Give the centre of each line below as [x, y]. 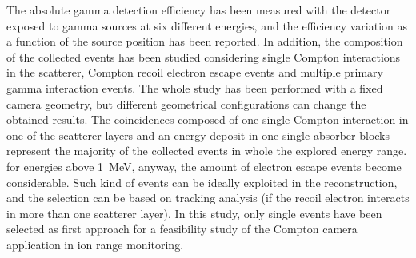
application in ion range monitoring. [95, 244]
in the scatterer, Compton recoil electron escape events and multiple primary [195, 72]
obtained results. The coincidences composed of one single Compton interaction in [208, 119]
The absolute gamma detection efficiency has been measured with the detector [199, 10]
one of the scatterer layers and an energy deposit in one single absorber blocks [198, 135]
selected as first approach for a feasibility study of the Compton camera [182, 229]
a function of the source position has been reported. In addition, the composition [205, 41]
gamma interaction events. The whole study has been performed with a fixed [195, 87]
